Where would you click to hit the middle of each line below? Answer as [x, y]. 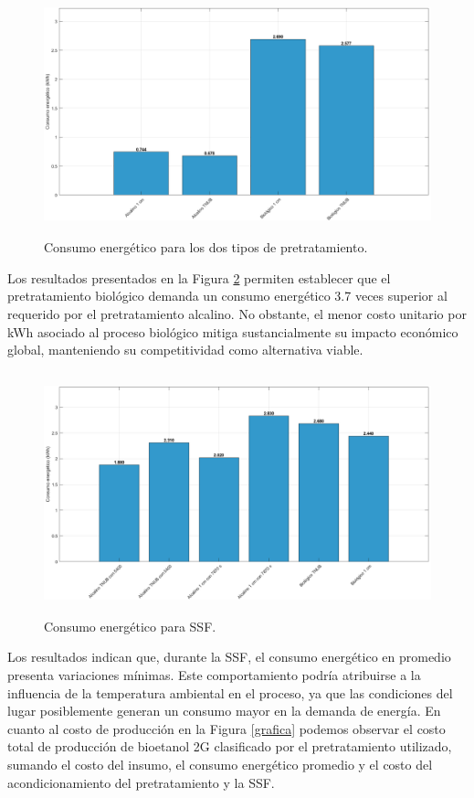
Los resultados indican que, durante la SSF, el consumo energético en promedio [229, 657]
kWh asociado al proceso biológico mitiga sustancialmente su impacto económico [233, 331]
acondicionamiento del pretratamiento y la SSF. [141, 782]
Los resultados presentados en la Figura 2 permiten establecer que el [199, 277]
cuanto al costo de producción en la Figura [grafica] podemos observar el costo [226, 728]
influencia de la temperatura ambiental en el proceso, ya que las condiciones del [230, 692]
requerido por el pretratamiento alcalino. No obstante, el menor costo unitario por [237, 313]
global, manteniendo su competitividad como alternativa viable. [185, 350]
